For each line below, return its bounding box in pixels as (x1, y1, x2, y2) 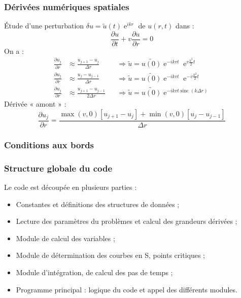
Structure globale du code (4, 161, 113, 174)
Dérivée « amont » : (4, 98, 66, 109)
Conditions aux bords (4, 138, 94, 151)
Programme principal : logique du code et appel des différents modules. (16, 284, 237, 294)
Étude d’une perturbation (4, 20, 84, 31)
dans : (175, 20, 194, 31)
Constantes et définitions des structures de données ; (16, 198, 180, 209)
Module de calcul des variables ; (16, 233, 115, 243)
